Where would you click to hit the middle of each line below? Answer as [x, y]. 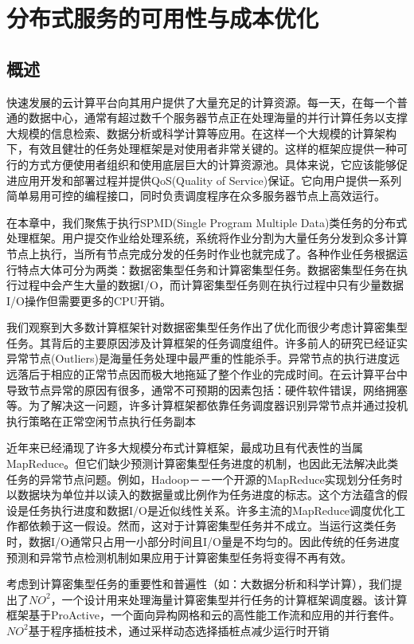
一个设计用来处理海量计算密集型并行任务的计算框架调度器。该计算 [234, 599]
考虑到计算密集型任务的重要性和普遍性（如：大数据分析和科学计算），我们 [199, 584]
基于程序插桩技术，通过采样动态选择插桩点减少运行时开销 [179, 630]
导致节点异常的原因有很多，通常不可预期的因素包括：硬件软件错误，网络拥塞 [207, 389]
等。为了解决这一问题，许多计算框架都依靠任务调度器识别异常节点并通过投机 [207, 405]
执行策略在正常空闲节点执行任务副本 [101, 420]
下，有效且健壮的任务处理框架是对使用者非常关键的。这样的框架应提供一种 [201, 149]
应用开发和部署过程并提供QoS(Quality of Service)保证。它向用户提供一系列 [209, 180]
